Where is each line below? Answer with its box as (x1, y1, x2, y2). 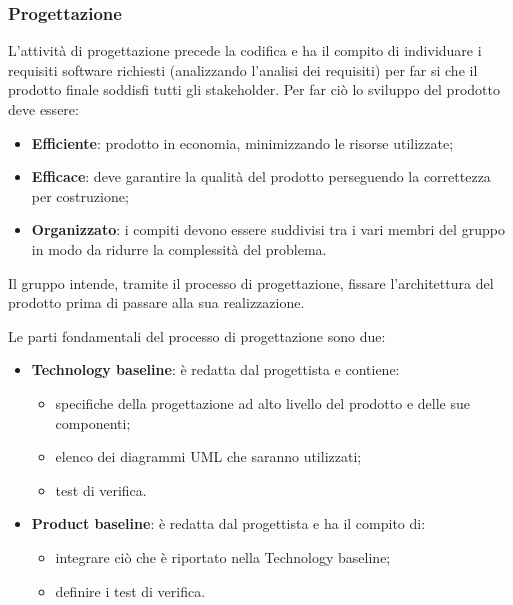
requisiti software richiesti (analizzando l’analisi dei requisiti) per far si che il (8, 59, 478, 80)
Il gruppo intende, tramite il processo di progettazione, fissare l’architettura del (8, 272, 494, 293)
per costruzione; (31, 185, 129, 206)
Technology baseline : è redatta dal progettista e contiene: (31, 359, 400, 380)
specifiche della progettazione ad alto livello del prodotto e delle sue (55, 392, 470, 413)
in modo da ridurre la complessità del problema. (31, 238, 327, 259)
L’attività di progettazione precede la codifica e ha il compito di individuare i (8, 40, 482, 61)
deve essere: (8, 99, 79, 119)
